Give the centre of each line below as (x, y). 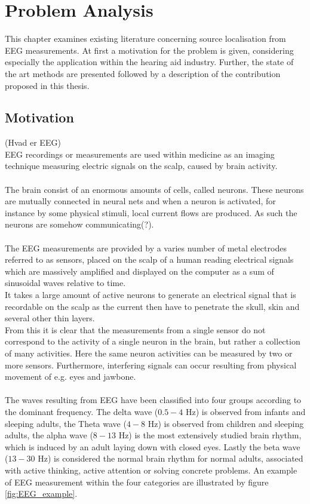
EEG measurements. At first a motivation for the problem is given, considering (149, 50)
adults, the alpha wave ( (49, 435)
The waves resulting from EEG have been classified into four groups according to (153, 400)
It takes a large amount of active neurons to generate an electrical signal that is (151, 295)
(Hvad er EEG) (33, 142)
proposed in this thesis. (47, 85)
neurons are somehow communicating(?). (79, 224)
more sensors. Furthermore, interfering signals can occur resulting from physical (151, 365)
